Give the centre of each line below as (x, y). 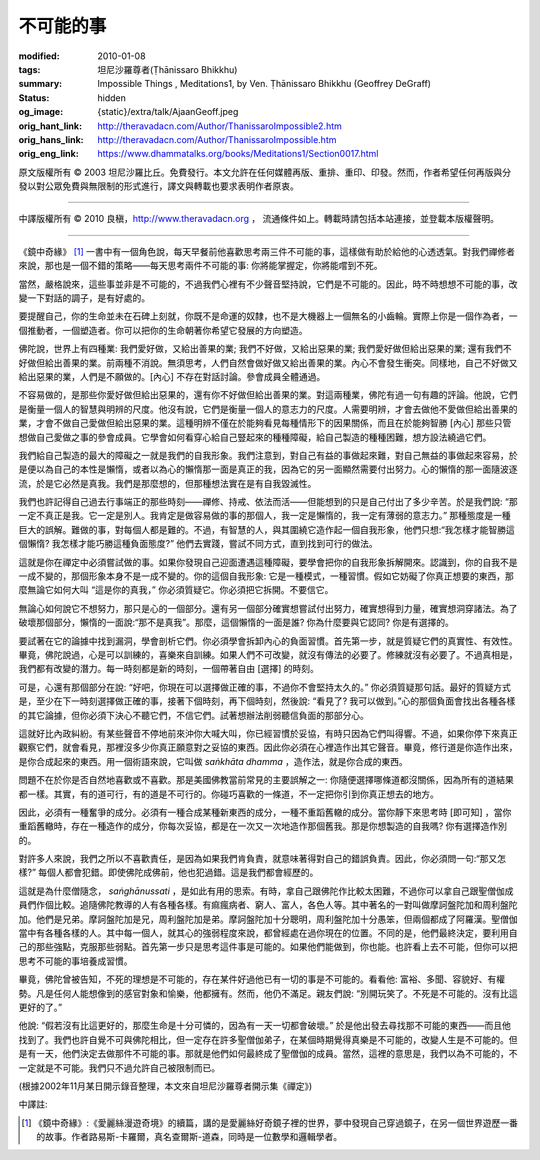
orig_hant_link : (50, 126)
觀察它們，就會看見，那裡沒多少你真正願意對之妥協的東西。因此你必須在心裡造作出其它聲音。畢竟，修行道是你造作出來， (268, 747)
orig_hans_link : (51, 139)
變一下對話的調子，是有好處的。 (84, 298)
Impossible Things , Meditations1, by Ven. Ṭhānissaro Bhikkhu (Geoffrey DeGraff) (264, 84)
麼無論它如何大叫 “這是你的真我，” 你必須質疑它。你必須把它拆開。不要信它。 (176, 590)
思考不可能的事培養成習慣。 (75, 961)
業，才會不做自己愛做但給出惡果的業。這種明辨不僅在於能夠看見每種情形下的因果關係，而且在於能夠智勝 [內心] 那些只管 (265, 423)
